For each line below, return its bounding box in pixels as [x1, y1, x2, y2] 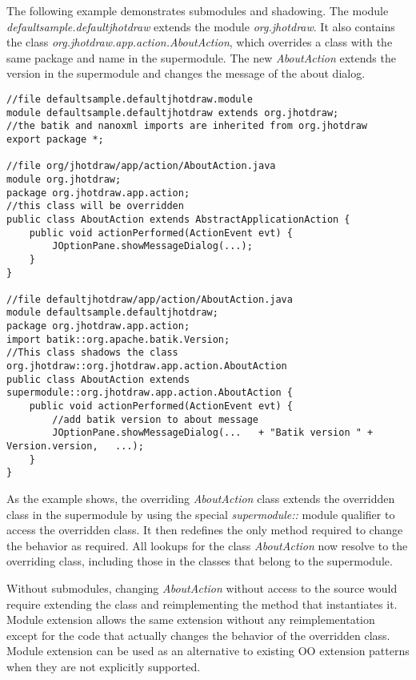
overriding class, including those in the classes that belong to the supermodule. [6, 553, 393, 569]
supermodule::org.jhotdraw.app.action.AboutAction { [6, 387, 293, 399]
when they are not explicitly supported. [6, 658, 201, 674]
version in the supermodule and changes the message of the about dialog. [6, 65, 366, 82]
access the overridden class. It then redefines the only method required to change [6, 521, 403, 538]
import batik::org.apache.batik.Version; [6, 333, 230, 345]
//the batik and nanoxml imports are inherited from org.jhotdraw [6, 120, 368, 132]
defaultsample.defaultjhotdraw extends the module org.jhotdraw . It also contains [6, 18, 395, 34]
